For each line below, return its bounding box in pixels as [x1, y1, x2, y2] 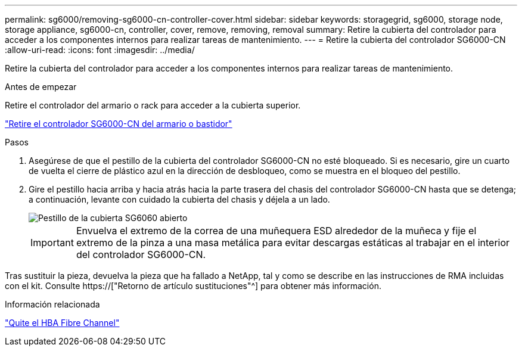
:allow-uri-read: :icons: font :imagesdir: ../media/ [5, 45, 195, 55]
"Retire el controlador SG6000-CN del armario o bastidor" [5, 119, 232, 129]
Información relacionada [5, 299, 100, 309]
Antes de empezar [5, 82, 77, 92]
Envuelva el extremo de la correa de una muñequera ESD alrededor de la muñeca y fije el [76, 225, 477, 237]
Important [30, 237, 74, 249]
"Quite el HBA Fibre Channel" [5, 318, 120, 328]
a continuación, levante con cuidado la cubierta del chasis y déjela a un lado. [29, 194, 330, 204]
